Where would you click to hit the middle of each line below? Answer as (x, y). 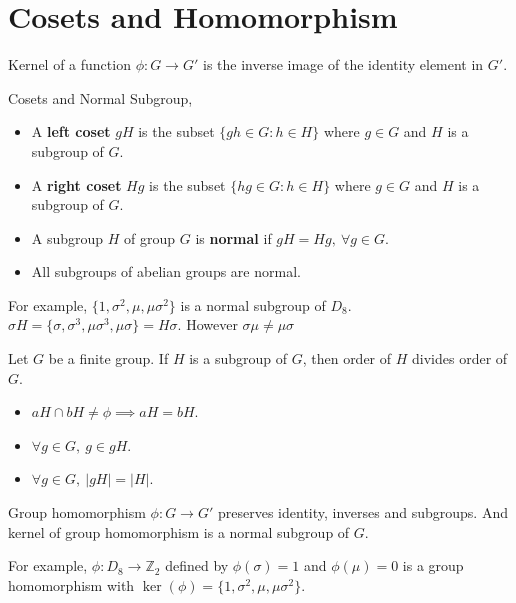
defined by (197, 565)
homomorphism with (71, 584)
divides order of (460, 358)
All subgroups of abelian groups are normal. (166, 271)
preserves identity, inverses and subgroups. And (362, 512)
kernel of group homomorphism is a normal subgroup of (179, 531)
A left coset (71, 131)
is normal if (233, 237)
